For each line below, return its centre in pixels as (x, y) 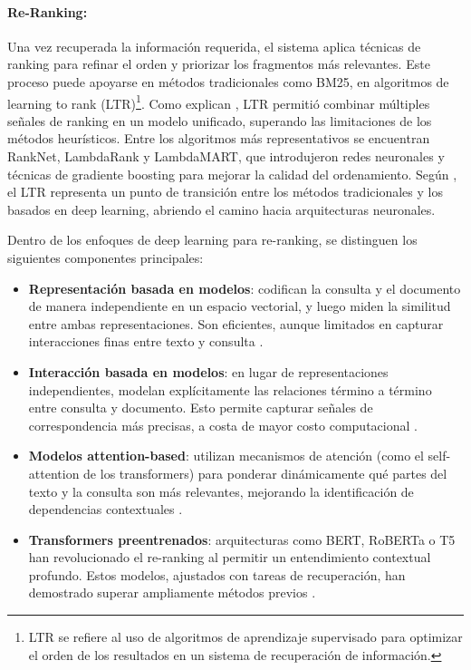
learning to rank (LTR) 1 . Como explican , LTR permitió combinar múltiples (219, 102)
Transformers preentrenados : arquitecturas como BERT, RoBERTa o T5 (242, 539)
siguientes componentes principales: (106, 257)
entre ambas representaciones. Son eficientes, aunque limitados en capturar (236, 323)
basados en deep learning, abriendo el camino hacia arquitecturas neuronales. (221, 209)
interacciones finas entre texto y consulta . (146, 341)
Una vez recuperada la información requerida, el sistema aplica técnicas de (214, 46)
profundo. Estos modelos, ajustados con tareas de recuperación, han (217, 574)
